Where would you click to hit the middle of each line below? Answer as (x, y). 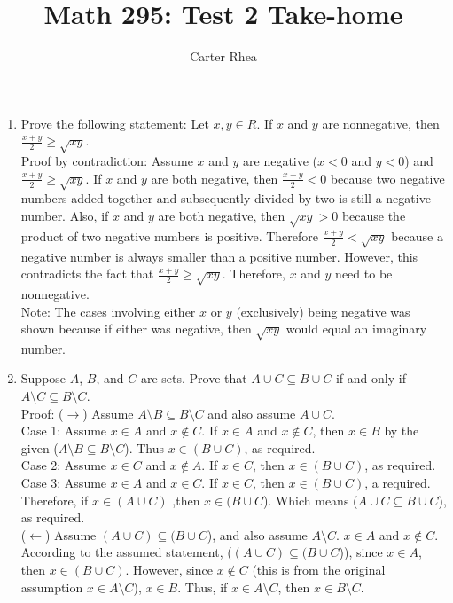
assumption (52, 587)
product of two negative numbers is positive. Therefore (170, 235)
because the (374, 216)
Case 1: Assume (64, 431)
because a (417, 235)
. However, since (169, 569)
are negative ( (281, 161)
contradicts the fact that (87, 274)
